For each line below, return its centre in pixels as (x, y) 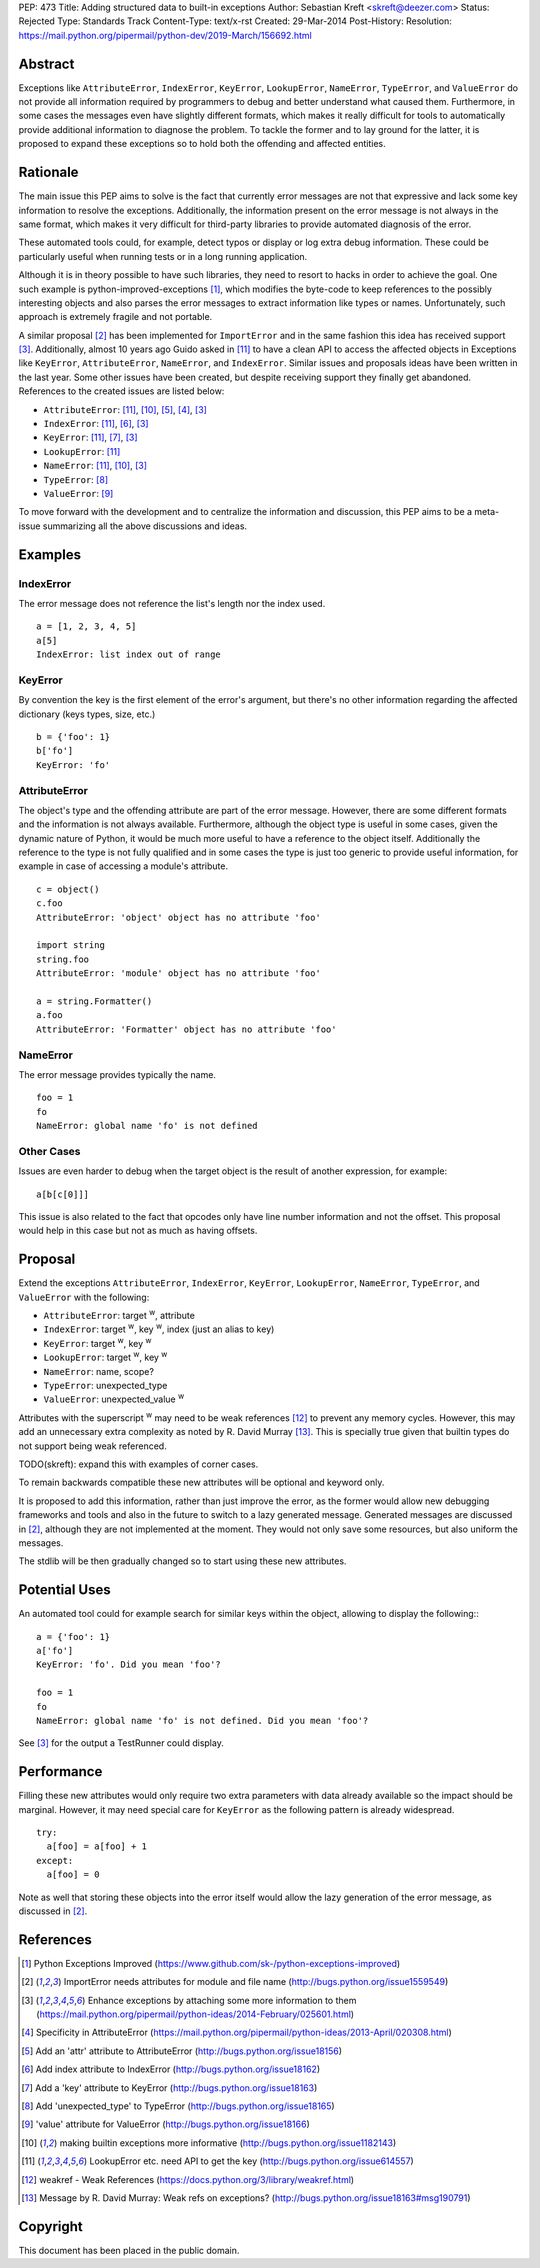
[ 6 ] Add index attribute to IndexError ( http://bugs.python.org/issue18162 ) (170, 2069)
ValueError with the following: (84, 1297)
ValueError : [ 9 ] (78, 493)
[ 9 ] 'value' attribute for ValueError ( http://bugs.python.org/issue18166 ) (165, 2124)
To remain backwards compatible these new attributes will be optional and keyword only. (201, 1482)
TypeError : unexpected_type (105, 1386)
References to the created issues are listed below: (121, 391)
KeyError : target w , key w (97, 1342)
